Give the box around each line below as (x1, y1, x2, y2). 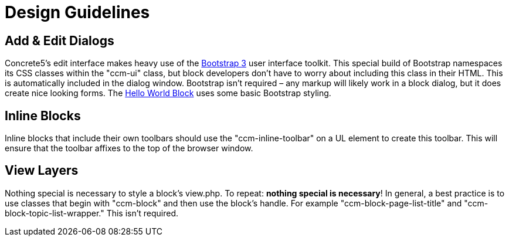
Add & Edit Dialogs (5, 33, 114, 48)
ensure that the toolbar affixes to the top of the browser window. (5, 143, 253, 154)
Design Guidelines (5, 2, 150, 22)
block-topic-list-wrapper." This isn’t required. (5, 208, 179, 218)
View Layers (5, 163, 79, 178)
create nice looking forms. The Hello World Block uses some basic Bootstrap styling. (5, 88, 331, 99)
